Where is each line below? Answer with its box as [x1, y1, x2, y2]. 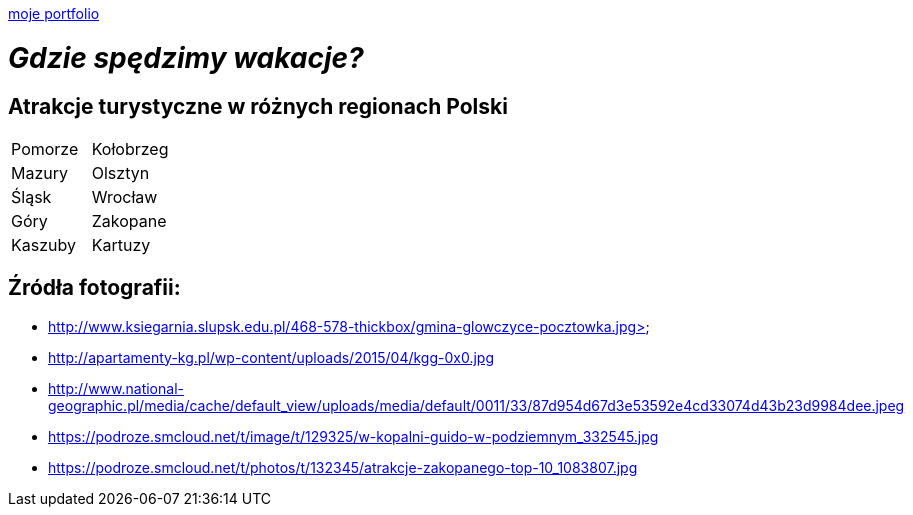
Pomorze [11, 138, 79, 159]
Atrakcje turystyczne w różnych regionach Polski [8, 93, 508, 119]
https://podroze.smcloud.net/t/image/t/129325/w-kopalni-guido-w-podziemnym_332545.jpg [48, 427, 659, 445]
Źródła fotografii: [8, 275, 181, 301]
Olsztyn [91, 162, 150, 183]
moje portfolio [8, 5, 100, 22]
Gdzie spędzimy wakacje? [8, 40, 364, 75]
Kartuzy [91, 234, 151, 255]
